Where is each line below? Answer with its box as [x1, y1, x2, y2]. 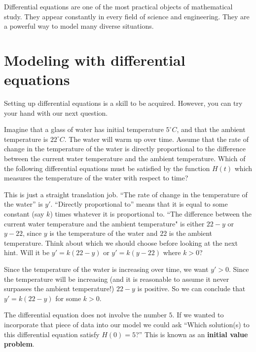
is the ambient [169, 228, 213, 238]
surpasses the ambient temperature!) [4, 283, 114, 294]
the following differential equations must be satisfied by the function [4, 163, 210, 173]
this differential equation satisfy [4, 329, 100, 339]
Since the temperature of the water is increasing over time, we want [4, 264, 209, 274]
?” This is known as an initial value [136, 329, 248, 339]
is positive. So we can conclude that [137, 283, 246, 294]
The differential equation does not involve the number [4, 309, 167, 320]
